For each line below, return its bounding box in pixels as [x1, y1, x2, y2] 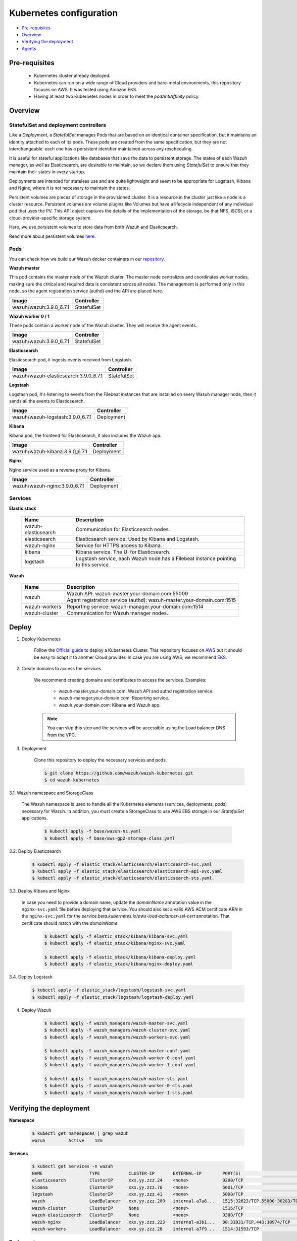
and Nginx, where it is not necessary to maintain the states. [9, 185, 130, 191]
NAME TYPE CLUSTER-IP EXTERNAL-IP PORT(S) [32, 1171, 241, 1176]
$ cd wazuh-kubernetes [44, 777, 99, 783]
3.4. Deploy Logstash [9, 974, 53, 980]
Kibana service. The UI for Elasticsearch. [75, 549, 171, 555]
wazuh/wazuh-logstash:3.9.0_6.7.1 [12, 414, 92, 420]
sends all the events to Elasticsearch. [9, 398, 85, 404]
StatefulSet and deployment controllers [9, 122, 106, 129]
